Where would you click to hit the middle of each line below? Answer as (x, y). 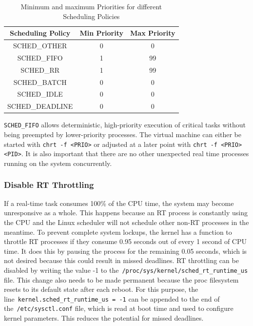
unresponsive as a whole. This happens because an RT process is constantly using (126, 213)
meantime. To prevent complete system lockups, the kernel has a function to (118, 232)
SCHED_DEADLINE (40, 106)
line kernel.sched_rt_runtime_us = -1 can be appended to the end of (112, 298)
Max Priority (153, 33)
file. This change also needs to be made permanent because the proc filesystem (121, 279)
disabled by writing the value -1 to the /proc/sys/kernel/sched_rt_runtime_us (126, 270)
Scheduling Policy (40, 33)
